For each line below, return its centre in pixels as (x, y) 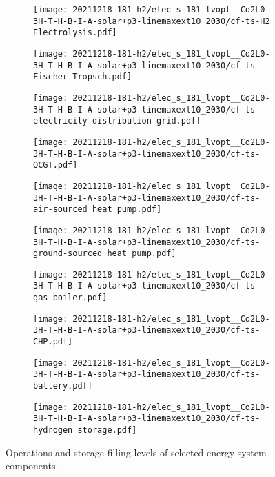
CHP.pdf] (53, 342)
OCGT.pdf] (55, 165)
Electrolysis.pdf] (75, 33)
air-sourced (60, 210)
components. (32, 466)
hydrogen (53, 430)
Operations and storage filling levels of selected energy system (136, 452)
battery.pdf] (63, 386)
